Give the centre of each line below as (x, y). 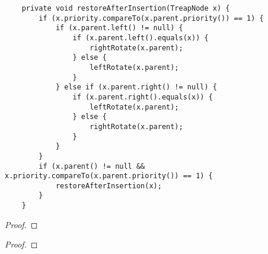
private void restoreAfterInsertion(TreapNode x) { (126, 8)
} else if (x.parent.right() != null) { (136, 87)
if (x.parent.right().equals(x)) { (143, 97)
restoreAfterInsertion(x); (109, 186)
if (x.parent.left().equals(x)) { (141, 38)
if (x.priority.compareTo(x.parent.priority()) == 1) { (151, 18)
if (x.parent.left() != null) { (119, 28)
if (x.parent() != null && (92, 166)
